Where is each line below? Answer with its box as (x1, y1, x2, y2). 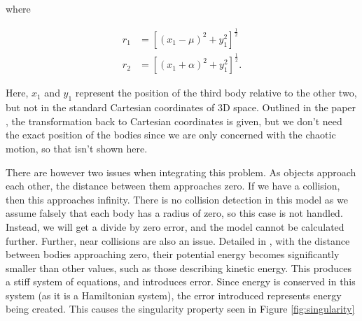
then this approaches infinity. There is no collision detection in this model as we (6, 192, 348, 206)
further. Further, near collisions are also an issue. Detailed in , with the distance (6, 233, 350, 248)
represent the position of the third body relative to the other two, (75, 85, 357, 100)
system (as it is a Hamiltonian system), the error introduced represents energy (6, 287, 342, 302)
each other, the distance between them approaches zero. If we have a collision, (6, 178, 340, 193)
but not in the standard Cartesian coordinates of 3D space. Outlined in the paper (6, 100, 356, 115)
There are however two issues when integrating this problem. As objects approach (6, 164, 356, 179)
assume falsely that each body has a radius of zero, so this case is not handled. (6, 206, 343, 220)
